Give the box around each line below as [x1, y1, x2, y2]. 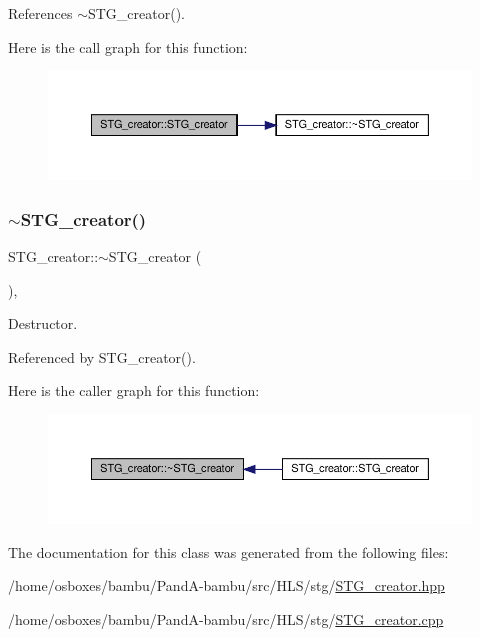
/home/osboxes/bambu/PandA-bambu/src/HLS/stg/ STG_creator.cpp [8, 608, 444, 629]
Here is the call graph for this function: [8, 36, 248, 57]
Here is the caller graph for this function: [8, 380, 260, 401]
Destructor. [8, 313, 78, 334]
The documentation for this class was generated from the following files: [8, 541, 449, 562]
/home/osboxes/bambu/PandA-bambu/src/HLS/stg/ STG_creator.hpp [8, 575, 445, 596]
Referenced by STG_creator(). [8, 346, 196, 367]
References [8, 3, 73, 23]
